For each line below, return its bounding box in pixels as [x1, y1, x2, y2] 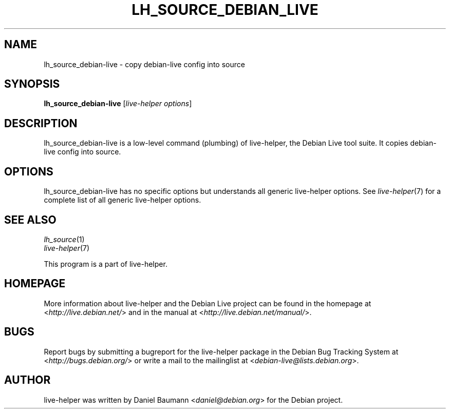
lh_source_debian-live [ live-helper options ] [44, 99, 192, 108]
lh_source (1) [44, 234, 85, 244]
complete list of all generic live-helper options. [44, 195, 201, 205]
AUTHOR [4, 373, 51, 387]
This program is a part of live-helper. [44, 259, 167, 268]
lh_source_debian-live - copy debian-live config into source [44, 60, 245, 69]
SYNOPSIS [4, 77, 60, 91]
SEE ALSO [4, 213, 57, 226]
